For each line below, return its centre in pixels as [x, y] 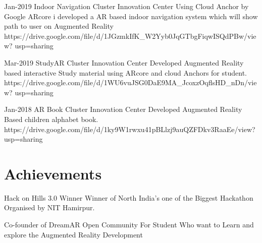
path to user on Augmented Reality [59, 26]
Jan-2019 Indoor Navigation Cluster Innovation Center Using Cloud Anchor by [126, 6]
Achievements [53, 173]
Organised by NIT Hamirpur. [49, 207]
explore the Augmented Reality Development [73, 234]
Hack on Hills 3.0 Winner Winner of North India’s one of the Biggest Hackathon [129, 197]
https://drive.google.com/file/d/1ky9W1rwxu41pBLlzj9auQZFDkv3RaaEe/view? [130, 129]
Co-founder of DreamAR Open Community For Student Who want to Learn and [129, 225]
